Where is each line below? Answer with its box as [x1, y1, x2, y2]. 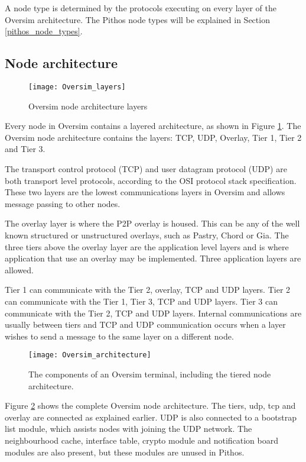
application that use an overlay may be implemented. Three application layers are [5, 252, 301, 264]
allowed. [5, 263, 34, 276]
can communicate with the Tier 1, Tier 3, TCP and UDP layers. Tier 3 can [5, 295, 278, 307]
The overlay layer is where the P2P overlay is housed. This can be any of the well [5, 217, 300, 230]
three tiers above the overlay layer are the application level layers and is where [5, 240, 289, 253]
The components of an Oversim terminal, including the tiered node [28, 367, 271, 380]
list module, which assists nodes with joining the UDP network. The [5, 422, 252, 435]
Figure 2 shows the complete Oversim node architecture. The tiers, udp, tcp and [5, 399, 296, 412]
